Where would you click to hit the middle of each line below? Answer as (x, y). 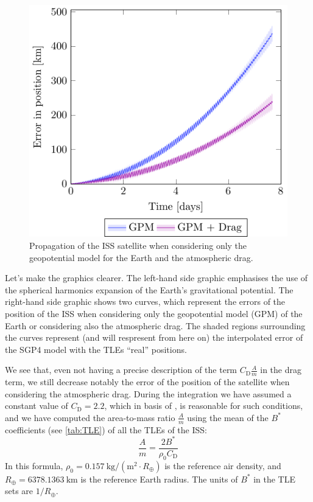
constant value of (37, 406)
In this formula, (34, 465)
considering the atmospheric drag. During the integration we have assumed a (148, 393)
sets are (19, 491)
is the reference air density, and (223, 465)
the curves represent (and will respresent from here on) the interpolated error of (154, 337)
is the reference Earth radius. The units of (159, 479)
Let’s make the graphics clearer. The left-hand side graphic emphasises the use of (156, 278)
